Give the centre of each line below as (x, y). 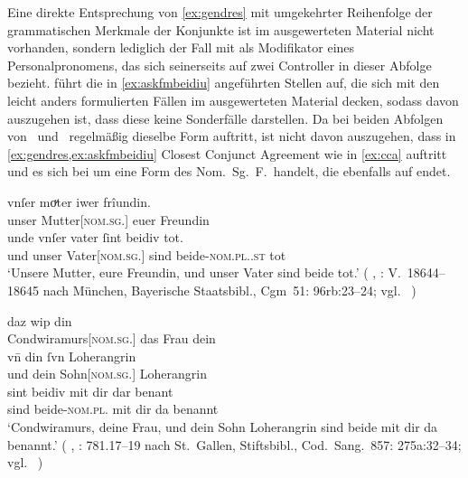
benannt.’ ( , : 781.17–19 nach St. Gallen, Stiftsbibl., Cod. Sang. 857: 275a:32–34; (234, 444)
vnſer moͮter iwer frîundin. (79, 201)
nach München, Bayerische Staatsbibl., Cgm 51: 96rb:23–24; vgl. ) (229, 290)
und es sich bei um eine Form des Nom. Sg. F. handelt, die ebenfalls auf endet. (229, 171)
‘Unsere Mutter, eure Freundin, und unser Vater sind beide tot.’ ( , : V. (204, 272)
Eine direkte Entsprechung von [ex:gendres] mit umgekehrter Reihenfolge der (220, 12)
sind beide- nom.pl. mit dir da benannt (113, 409)
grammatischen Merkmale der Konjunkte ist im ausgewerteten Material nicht (221, 29)
